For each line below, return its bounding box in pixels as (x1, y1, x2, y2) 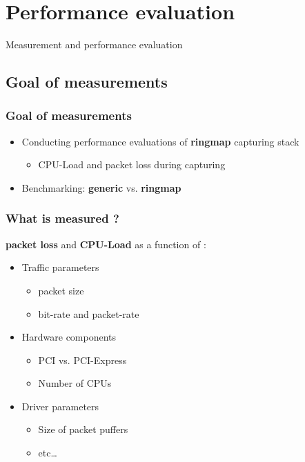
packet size (38, 283, 84, 297)
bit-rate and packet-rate (38, 306, 139, 321)
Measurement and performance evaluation (6, 37, 183, 52)
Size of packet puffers (38, 422, 128, 436)
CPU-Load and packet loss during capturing (38, 157, 226, 172)
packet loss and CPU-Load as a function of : (6, 237, 206, 251)
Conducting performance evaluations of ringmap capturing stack (21, 134, 299, 148)
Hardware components (21, 330, 117, 344)
